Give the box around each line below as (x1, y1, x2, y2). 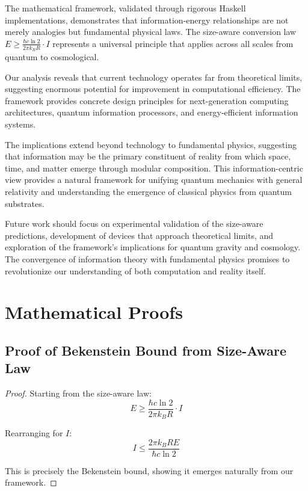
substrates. (5, 197, 45, 209)
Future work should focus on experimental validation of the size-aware (5, 217, 263, 230)
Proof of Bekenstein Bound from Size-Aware (5, 341, 286, 359)
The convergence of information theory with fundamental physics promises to (5, 252, 290, 265)
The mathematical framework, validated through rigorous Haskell (5, 2, 246, 14)
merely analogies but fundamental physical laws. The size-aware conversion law (5, 25, 297, 38)
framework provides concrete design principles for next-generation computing (5, 94, 289, 107)
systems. (5, 117, 36, 130)
